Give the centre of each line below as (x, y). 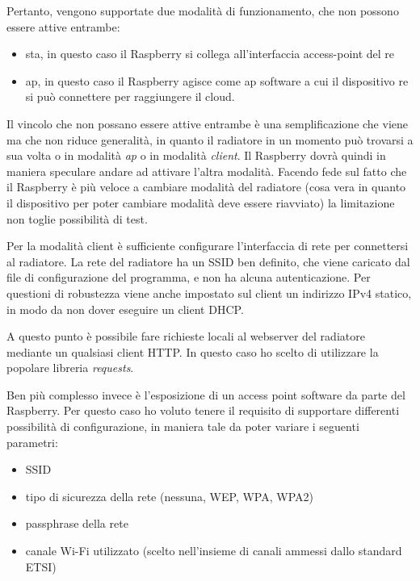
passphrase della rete (77, 523)
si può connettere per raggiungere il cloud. (130, 96)
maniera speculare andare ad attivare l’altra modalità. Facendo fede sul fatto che (207, 171)
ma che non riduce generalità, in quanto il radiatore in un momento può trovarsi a (210, 139)
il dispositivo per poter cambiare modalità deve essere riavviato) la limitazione (201, 202)
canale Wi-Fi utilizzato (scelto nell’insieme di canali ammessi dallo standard (214, 551)
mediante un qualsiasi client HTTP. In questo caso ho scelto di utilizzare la (193, 351)
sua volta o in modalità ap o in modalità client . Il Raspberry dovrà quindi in (196, 155)
